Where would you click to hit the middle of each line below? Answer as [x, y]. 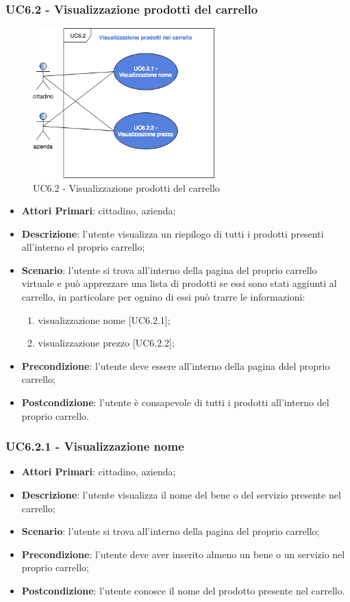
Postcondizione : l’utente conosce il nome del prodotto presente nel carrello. [183, 590]
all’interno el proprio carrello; [83, 247]
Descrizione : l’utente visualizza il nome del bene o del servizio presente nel [181, 495]
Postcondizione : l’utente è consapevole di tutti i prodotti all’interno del [175, 402]
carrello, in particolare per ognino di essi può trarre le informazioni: [163, 297]
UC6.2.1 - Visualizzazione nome [95, 446]
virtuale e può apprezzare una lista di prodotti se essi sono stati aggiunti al [179, 283]
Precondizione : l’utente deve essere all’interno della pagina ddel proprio [176, 365]
